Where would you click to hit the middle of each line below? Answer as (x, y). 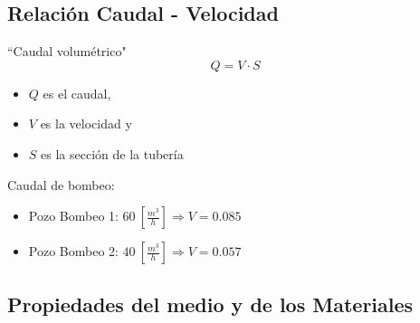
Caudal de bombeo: (61, 184)
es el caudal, (77, 93)
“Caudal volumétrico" (67, 51)
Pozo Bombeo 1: (73, 216)
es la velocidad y (86, 123)
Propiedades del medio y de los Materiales (210, 304)
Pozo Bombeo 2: (73, 251)
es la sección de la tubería (112, 153)
